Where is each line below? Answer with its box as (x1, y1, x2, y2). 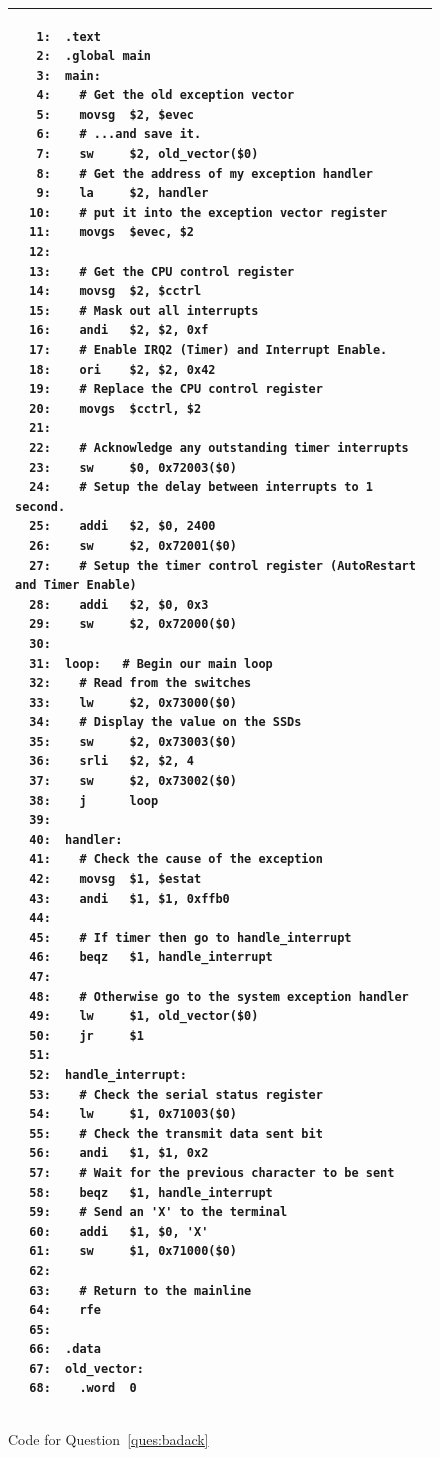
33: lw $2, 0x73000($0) (29, 695, 237, 710)
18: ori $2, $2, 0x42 (29, 362, 216, 377)
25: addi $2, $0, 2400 (29, 519, 216, 534)
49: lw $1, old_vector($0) (29, 1009, 259, 1024)
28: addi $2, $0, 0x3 (29, 597, 209, 612)
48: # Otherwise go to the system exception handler (29, 989, 409, 1004)
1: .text (36, 29, 101, 44)
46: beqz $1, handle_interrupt (29, 950, 273, 965)
